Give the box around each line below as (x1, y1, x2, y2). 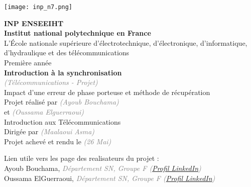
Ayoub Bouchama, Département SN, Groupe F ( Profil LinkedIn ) (4, 162, 201, 173)
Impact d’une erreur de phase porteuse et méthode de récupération (4, 86, 210, 97)
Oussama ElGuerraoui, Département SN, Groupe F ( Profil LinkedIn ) (4, 172, 215, 183)
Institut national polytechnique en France (4, 28, 151, 38)
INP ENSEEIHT (4, 18, 64, 28)
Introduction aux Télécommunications (4, 116, 121, 127)
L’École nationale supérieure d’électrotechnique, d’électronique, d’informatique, (4, 37, 247, 48)
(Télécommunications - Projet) (4, 77, 98, 87)
